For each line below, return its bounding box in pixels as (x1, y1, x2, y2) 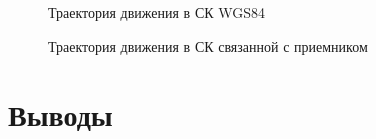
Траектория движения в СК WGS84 (48, 2, 265, 22)
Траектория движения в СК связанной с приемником (48, 35, 368, 56)
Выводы (8, 94, 113, 135)
